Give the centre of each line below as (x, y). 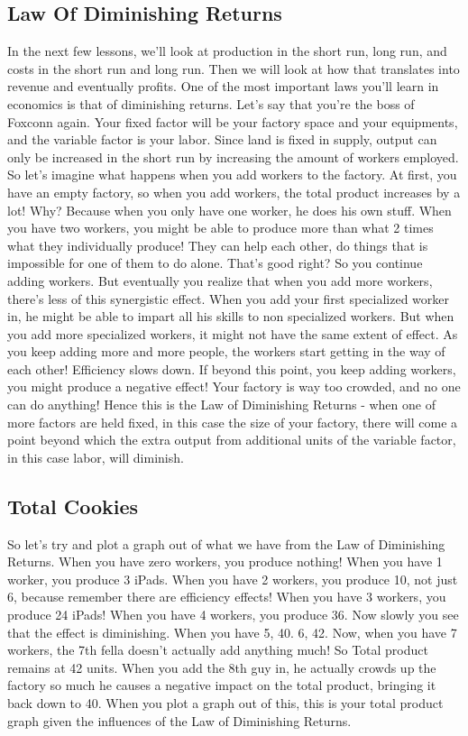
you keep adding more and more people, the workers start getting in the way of (226, 351)
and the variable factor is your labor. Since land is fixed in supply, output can (222, 139)
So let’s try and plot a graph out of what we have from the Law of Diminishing (226, 543)
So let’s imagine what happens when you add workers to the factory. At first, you (232, 175)
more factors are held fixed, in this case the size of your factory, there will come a (233, 422)
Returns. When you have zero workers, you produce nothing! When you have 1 (225, 561)
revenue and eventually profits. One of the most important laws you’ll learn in (223, 86)
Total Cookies (73, 506)
